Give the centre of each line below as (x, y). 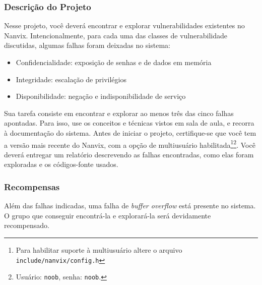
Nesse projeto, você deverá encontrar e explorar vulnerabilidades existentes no (124, 25)
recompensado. (27, 225)
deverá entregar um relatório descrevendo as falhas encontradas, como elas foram (129, 154)
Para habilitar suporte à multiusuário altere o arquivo (99, 250)
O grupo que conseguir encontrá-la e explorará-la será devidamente (108, 215)
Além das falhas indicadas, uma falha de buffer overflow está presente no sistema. (130, 206)
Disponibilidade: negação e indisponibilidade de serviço (101, 96)
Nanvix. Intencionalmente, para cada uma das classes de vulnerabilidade (116, 35)
